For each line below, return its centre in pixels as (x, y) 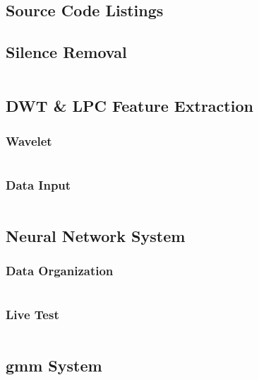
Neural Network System (96, 235)
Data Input (38, 184)
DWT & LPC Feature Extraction (129, 106)
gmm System (54, 365)
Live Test (32, 315)
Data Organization (60, 270)
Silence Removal (66, 52)
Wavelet (29, 140)
